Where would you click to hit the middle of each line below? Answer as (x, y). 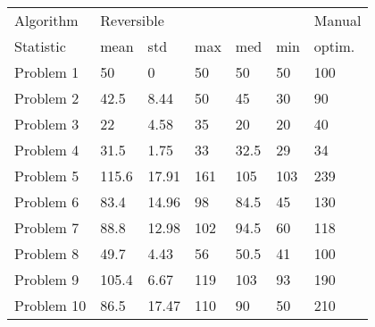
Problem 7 (47, 227)
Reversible (132, 20)
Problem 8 (47, 253)
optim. (334, 46)
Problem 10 (50, 305)
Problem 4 (47, 150)
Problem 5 (47, 176)
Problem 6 (47, 201)
